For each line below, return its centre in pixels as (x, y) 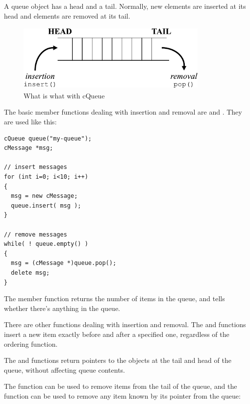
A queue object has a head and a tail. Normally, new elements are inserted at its (125, 6)
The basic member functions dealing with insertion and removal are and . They (123, 112)
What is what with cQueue (64, 95)
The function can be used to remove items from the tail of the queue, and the (121, 386)
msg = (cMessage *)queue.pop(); (64, 263)
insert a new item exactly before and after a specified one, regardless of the (117, 334)
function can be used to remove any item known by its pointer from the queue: (122, 395)
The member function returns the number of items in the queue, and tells (114, 298)
